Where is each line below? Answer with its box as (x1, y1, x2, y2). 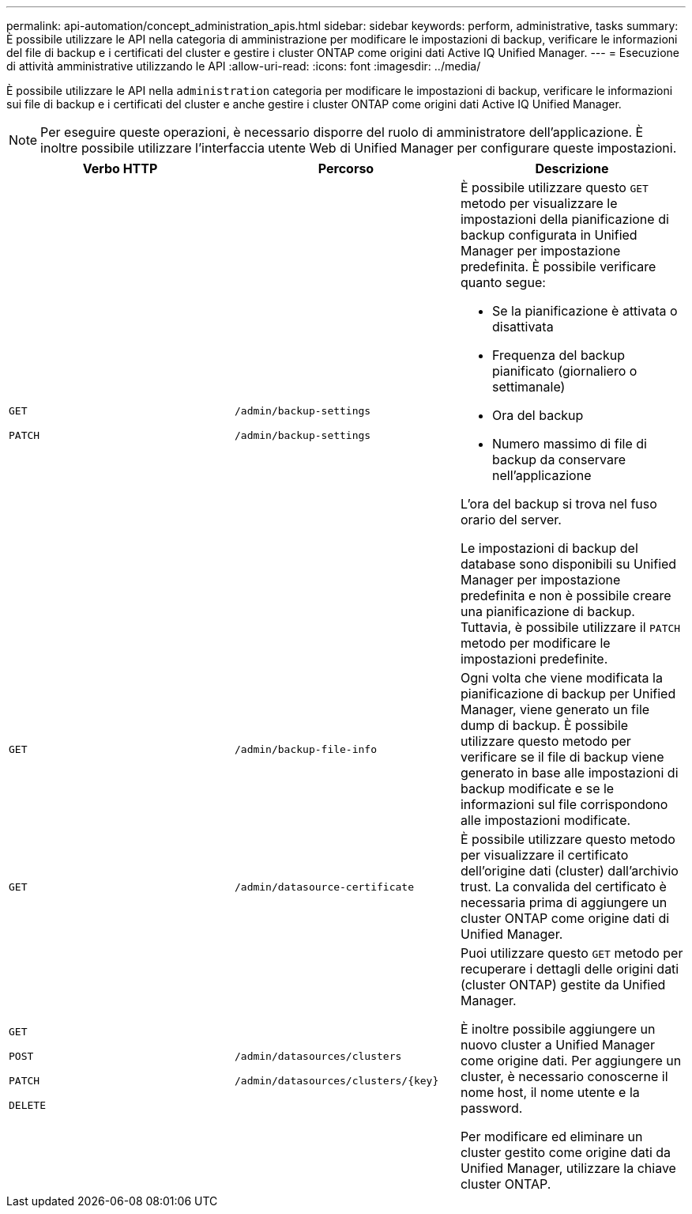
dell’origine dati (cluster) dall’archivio (460, 863, 679, 879)
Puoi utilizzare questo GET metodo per (460, 945, 683, 961)
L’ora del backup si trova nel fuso (460, 496, 657, 512)
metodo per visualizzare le (460, 195, 618, 211)
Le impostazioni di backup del (460, 540, 638, 556)
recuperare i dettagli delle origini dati (460, 961, 679, 977)
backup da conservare (491, 452, 626, 467)
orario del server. (460, 512, 562, 528)
